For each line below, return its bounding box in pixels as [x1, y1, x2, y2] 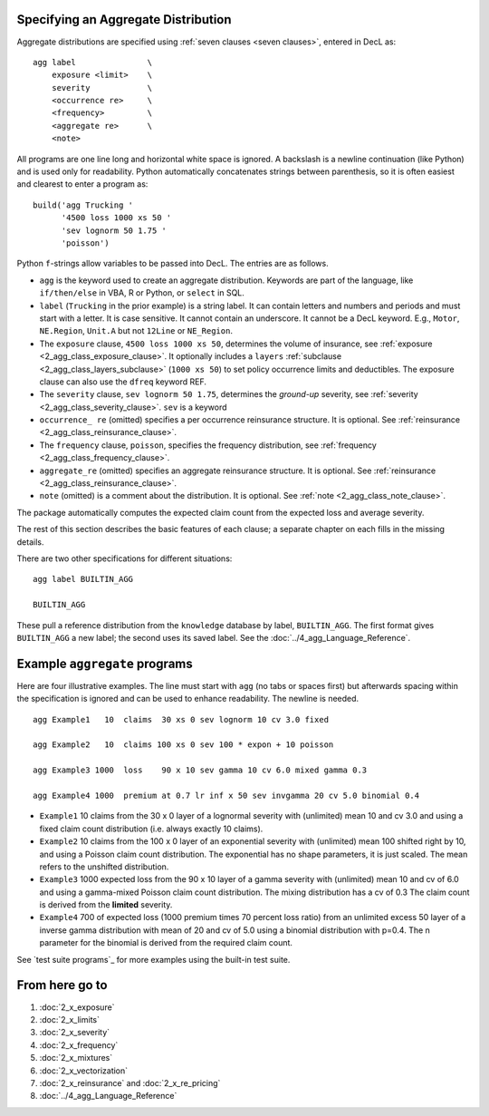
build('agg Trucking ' [33, 199, 134, 210]
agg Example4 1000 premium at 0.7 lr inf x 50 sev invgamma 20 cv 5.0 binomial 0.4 [33, 790, 420, 801]
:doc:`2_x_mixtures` [39, 1053, 113, 1063]
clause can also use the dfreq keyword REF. [39, 376, 207, 387]
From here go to [16, 977, 108, 993]
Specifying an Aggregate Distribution [16, 12, 232, 27]
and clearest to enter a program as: [16, 179, 149, 189]
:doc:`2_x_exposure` [39, 1002, 115, 1013]
